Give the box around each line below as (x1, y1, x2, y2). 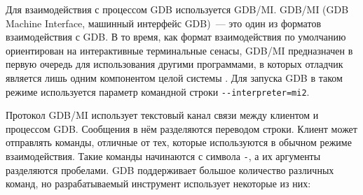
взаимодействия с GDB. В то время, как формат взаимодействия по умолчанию (6, 29, 346, 44)
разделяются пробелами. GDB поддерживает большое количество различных (6, 162, 334, 177)
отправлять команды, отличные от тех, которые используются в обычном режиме (6, 135, 352, 150)
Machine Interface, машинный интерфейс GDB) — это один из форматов (6, 15, 322, 30)
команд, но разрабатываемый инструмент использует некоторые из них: (6, 176, 311, 191)
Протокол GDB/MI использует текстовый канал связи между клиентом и (6, 108, 319, 122)
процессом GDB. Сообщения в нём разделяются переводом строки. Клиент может (6, 121, 357, 136)
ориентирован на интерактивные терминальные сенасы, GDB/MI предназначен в (6, 43, 353, 57)
